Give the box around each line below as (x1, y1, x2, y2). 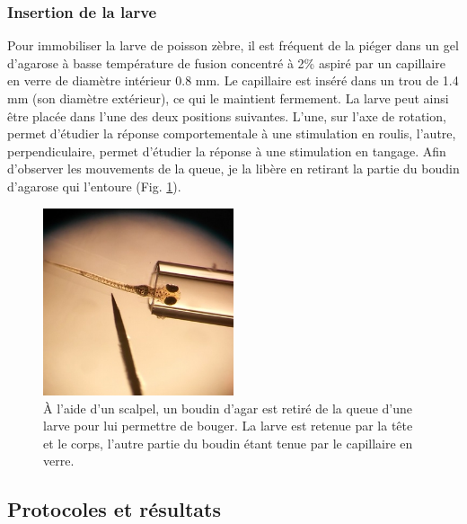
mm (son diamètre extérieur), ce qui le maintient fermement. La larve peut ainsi (7, 89, 449, 107)
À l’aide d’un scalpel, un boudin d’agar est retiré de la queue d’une (43, 398, 412, 417)
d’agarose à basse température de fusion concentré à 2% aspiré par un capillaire (7, 53, 445, 72)
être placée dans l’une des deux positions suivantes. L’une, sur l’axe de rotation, (7, 106, 446, 125)
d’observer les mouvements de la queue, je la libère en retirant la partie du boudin (7, 159, 460, 178)
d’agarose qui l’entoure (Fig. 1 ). (7, 176, 181, 195)
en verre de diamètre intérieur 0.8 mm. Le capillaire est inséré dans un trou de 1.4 (7, 71, 459, 90)
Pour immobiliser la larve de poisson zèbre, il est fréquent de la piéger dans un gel (7, 36, 459, 55)
